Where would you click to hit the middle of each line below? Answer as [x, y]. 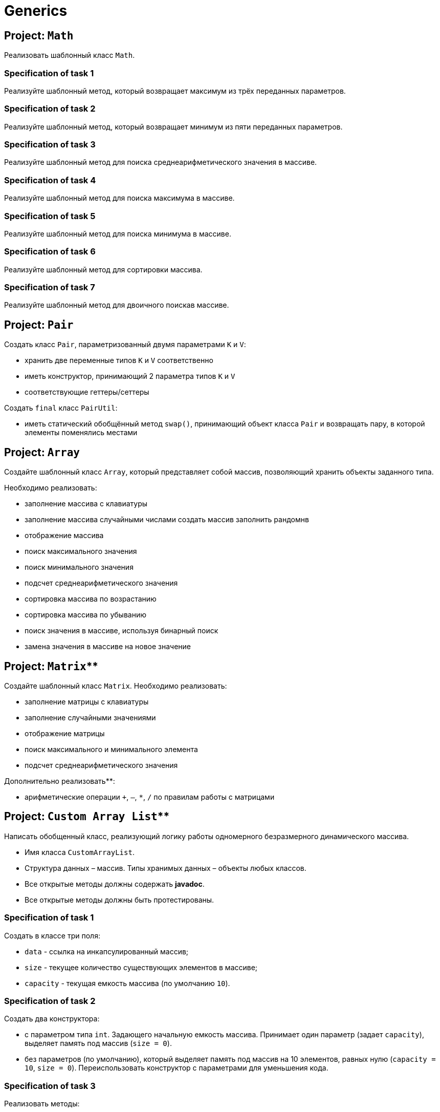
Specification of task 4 [50, 180]
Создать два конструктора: [52, 1019]
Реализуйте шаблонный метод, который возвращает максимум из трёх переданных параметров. [175, 91]
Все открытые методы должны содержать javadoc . [115, 884]
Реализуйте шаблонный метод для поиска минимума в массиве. [118, 233]
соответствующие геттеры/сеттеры [87, 392]
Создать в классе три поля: [52, 935]
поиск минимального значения [79, 567]
